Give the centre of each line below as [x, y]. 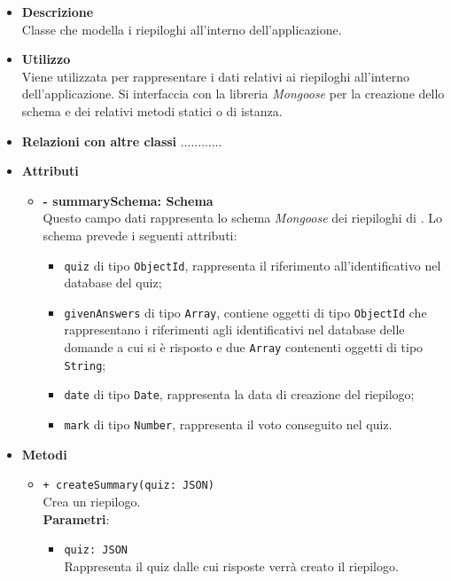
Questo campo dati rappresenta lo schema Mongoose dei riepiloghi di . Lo [242, 218]
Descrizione [58, 12]
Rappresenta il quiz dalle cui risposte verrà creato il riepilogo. [231, 565]
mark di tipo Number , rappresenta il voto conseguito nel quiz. [228, 424]
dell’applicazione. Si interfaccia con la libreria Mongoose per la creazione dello [233, 94]
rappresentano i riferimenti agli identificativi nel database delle [234, 330]
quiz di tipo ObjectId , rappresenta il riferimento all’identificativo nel [253, 265]
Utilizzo [46, 59]
